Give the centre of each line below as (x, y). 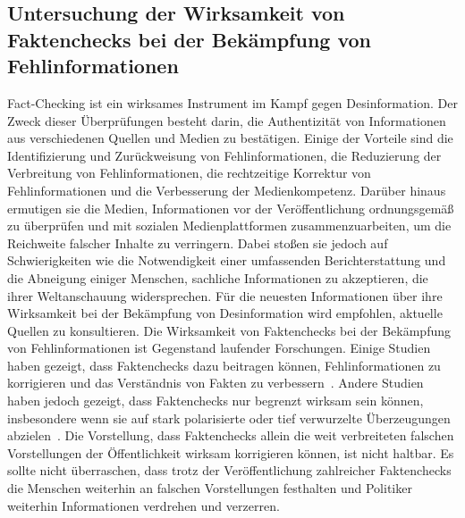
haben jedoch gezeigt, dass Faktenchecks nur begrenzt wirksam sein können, (216, 401)
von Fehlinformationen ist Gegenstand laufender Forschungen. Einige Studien (219, 348)
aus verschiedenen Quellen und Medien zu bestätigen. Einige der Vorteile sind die (230, 138)
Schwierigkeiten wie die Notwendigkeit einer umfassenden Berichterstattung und (227, 260)
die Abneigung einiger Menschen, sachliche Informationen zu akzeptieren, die (218, 277)
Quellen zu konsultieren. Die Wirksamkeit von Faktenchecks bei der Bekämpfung (229, 330)
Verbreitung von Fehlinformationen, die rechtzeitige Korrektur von (189, 173)
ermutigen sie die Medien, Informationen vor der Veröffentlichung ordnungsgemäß (231, 208)
